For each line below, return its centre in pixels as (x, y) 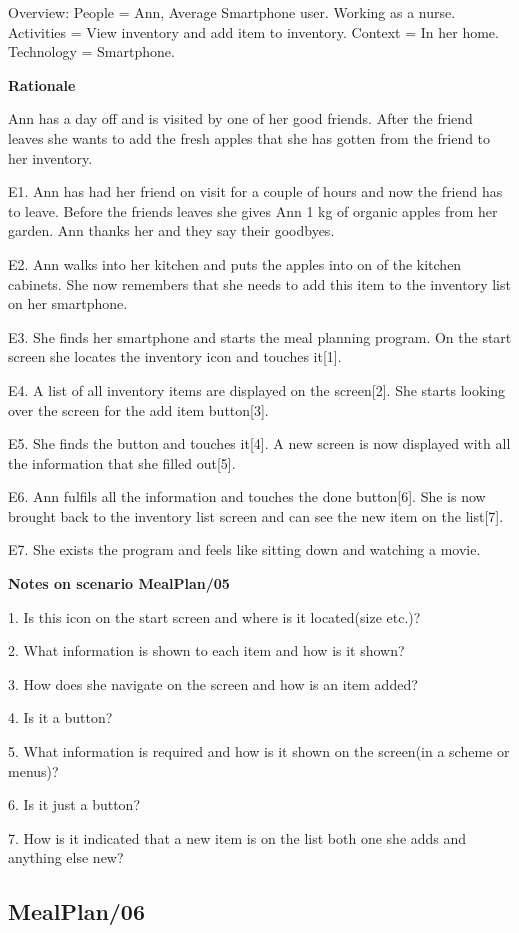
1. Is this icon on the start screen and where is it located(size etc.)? (214, 616)
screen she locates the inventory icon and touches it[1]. (175, 356)
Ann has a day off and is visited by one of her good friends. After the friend (240, 118)
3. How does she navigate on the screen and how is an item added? (213, 683)
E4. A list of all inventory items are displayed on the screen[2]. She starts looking (257, 389)
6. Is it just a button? (74, 804)
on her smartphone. (68, 303)
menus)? (33, 770)
